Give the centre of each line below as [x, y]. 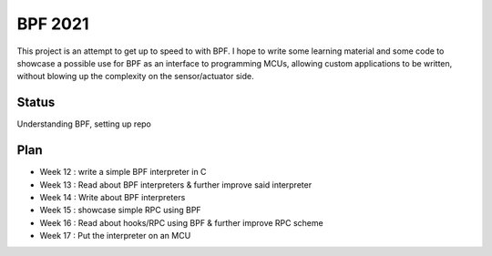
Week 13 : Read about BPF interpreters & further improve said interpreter [176, 184]
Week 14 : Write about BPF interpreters [113, 197]
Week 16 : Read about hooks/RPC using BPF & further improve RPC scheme [181, 222]
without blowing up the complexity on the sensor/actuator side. [135, 77]
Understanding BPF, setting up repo [84, 124]
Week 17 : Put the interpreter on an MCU [115, 236]
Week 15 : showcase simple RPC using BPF [120, 210]
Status [36, 102]
